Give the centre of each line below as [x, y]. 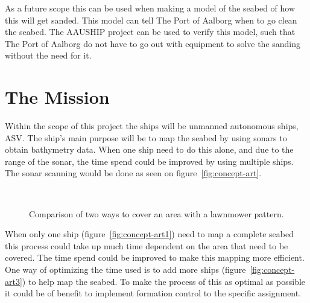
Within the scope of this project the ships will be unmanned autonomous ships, [152, 126]
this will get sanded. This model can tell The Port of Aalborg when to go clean [151, 20]
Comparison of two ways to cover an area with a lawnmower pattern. [157, 213]
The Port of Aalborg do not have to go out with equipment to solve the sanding [153, 43]
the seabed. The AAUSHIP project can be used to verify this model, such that [150, 32]
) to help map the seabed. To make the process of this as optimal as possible [164, 281]
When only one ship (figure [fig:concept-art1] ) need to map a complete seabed [149, 234]
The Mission [57, 97]
